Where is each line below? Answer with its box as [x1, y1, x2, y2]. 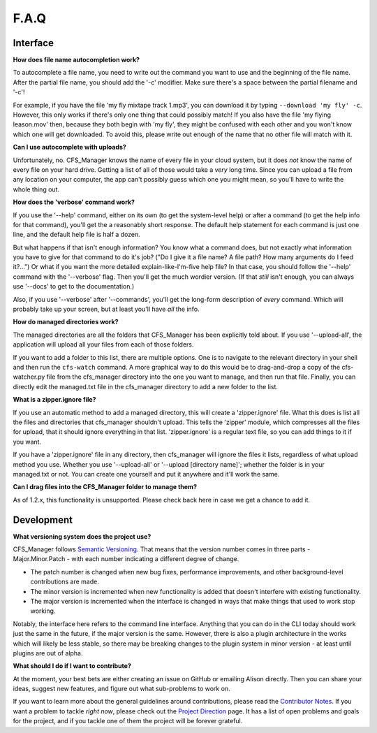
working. [30, 607, 56, 615]
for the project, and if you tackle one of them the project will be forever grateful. [13, 717, 243, 725]
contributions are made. [30, 577, 99, 586]
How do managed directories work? [13, 318, 119, 326]
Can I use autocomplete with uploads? [13, 143, 127, 152]
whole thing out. [13, 185, 59, 194]
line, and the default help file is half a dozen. [13, 231, 141, 239]
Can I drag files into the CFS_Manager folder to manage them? [13, 483, 197, 491]
